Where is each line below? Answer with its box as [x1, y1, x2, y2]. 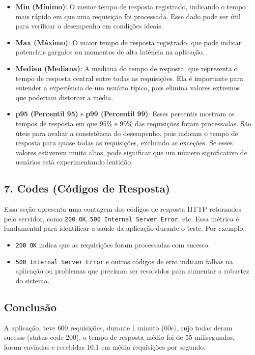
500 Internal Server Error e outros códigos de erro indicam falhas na [15, 256, 233, 266]
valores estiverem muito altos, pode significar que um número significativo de [15, 147, 247, 157]
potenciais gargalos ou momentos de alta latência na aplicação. [15, 47, 205, 57]
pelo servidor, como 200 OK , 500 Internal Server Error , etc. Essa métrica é [4, 213, 239, 223]
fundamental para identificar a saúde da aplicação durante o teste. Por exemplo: [4, 223, 245, 233]
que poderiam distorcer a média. [15, 92, 113, 102]
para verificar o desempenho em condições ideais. [15, 21, 163, 31]
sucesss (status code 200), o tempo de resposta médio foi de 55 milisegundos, [4, 332, 235, 342]
